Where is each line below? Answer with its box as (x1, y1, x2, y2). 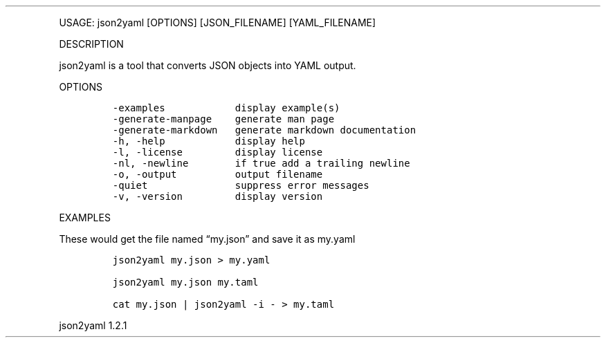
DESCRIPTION (59, 38, 124, 50)
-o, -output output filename (112, 169, 323, 180)
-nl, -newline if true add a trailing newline (112, 158, 410, 169)
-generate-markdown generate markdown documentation (112, 124, 416, 136)
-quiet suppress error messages (112, 180, 369, 191)
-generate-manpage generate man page (112, 113, 335, 124)
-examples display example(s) (112, 102, 340, 113)
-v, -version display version (112, 191, 323, 202)
